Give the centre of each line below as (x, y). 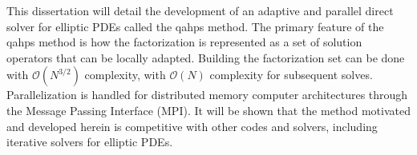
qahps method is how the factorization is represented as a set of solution (184, 42)
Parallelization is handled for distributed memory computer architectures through (207, 95)
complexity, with (125, 75)
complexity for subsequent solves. (291, 75)
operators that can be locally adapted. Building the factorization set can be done (206, 57)
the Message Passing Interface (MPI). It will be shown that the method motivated (208, 110)
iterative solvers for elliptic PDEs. (90, 142)
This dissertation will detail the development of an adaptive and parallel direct (200, 10)
